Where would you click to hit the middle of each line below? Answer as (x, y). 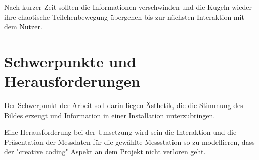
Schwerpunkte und (70, 61)
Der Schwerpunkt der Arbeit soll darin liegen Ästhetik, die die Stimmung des (124, 105)
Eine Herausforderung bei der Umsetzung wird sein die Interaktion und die (120, 132)
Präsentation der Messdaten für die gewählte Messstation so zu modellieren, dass (129, 142)
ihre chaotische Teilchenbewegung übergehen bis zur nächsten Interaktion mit (124, 16)
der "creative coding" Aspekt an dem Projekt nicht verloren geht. (105, 152)
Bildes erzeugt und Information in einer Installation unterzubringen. (110, 115)
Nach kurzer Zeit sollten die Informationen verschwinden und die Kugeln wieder (128, 7)
